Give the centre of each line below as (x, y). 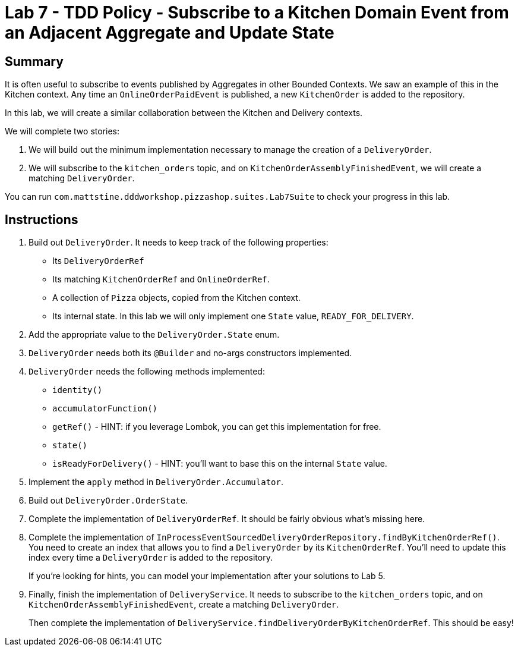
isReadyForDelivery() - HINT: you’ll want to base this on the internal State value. (220, 464)
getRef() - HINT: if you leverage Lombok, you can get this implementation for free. (217, 427)
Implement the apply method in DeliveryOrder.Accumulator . (156, 482)
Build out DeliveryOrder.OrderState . (108, 501)
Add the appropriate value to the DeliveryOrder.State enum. (154, 335)
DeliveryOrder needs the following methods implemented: (147, 372)
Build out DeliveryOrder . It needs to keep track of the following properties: (179, 243)
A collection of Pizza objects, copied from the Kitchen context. (176, 298)
